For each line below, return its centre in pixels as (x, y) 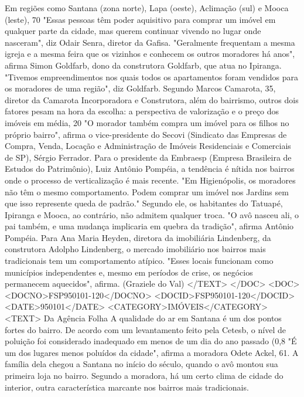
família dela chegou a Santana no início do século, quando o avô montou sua (141, 364)
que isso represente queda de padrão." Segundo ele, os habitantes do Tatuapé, (144, 203)
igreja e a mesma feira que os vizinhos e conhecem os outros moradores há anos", (150, 54)
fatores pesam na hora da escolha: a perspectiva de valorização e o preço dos (142, 111)
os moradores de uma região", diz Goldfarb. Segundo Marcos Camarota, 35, (140, 88)
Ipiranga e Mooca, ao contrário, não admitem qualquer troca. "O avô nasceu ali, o (152, 214)
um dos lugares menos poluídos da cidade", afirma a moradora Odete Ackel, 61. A (152, 352)
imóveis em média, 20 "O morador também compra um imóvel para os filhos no (147, 122)
